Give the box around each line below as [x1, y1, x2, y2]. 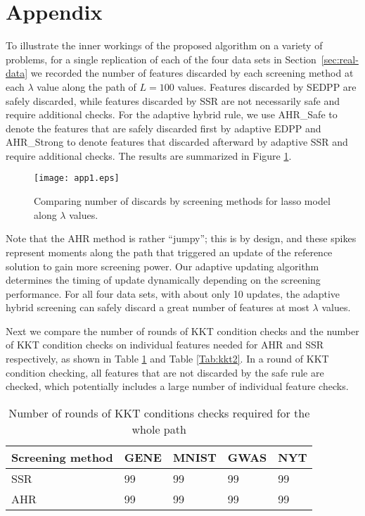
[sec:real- [321, 51, 359, 66]
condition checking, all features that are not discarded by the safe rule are [6, 365, 324, 379]
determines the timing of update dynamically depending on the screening [6, 272, 321, 287]
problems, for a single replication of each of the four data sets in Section [6, 51, 316, 66]
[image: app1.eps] [34, 173, 120, 184]
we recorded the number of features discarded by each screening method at [30, 65, 354, 80]
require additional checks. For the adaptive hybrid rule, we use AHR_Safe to [6, 107, 338, 122]
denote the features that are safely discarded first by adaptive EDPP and [6, 120, 321, 135]
